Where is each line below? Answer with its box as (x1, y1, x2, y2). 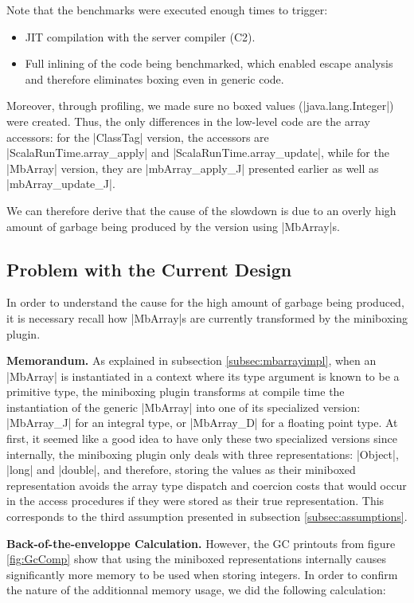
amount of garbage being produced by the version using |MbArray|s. (6, 217, 340, 234)
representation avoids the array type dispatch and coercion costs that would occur (6, 476, 407, 493)
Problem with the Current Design (6, 256, 292, 281)
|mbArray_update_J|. (6, 175, 115, 192)
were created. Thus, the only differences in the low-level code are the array (6, 112, 370, 129)
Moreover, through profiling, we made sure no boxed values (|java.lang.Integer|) (6, 97, 394, 114)
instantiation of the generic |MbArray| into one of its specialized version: (6, 398, 361, 415)
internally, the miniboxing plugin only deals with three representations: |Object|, (6, 445, 399, 462)
